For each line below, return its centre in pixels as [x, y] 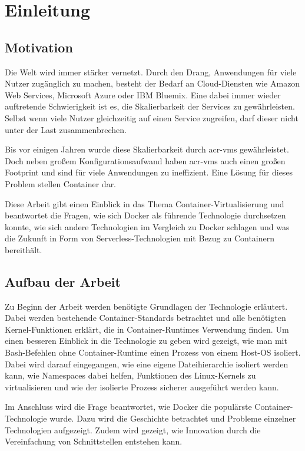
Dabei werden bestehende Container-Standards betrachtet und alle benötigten [145, 318]
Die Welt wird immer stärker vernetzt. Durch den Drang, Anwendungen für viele [151, 72]
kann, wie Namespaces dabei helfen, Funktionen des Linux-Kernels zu [130, 375]
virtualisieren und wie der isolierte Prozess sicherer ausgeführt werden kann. [142, 387]
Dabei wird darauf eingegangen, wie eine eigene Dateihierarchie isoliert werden [147, 364]
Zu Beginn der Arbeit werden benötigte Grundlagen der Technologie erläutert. [146, 306]
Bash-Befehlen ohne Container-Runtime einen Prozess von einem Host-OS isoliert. [153, 352]
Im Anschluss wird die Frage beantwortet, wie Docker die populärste [128, 407]
